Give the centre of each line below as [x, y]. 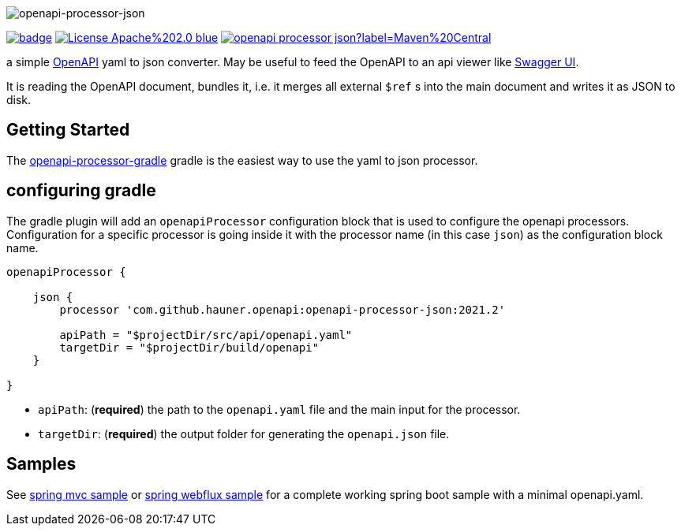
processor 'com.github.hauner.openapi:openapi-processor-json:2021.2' [283, 309]
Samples [41, 464]
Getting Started [68, 130]
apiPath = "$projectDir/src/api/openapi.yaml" [206, 335]
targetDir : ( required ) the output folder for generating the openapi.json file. [244, 433]
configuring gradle [81, 191]
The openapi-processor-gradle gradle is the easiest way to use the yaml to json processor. [242, 160]
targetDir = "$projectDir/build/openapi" [189, 347]
